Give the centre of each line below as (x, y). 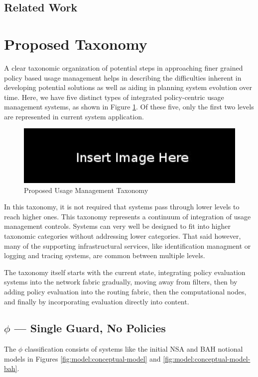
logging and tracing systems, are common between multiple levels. (105, 255)
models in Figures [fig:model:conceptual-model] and (82, 358)
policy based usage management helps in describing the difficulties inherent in (123, 77)
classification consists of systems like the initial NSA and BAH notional (134, 349)
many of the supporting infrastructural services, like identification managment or (128, 245)
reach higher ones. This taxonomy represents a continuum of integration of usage (128, 216)
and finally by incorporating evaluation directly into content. (97, 301)
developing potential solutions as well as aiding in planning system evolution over (128, 87)
